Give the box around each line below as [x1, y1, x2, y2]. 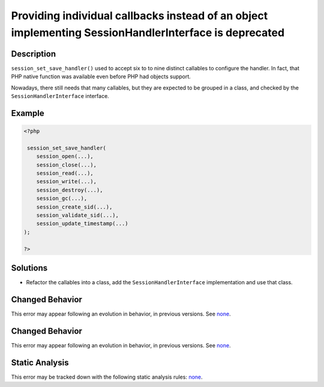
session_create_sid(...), [36, 203, 113, 210]
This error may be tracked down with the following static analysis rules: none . [11, 373, 203, 380]
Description [11, 49, 56, 59]
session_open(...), [36, 153, 94, 160]
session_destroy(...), [36, 186, 103, 194]
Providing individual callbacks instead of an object [11, 9, 268, 22]
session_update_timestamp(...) [36, 220, 128, 227]
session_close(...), [36, 161, 97, 168]
